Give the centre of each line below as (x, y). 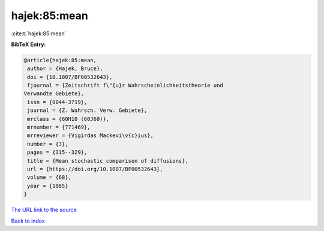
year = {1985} (48, 186)
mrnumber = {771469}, (59, 127)
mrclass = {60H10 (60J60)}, (68, 119)
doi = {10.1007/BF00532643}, (70, 77)
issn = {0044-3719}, (57, 102)
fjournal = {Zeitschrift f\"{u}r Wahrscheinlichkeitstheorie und (125, 86)
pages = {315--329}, (57, 152)
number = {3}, (48, 144)
